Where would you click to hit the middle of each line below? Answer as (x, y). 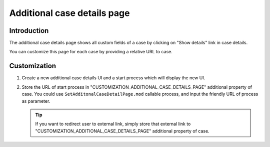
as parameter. (36, 101)
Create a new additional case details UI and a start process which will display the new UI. (113, 78)
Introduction (29, 31)
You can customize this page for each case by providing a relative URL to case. (91, 52)
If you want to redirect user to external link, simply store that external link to (113, 124)
